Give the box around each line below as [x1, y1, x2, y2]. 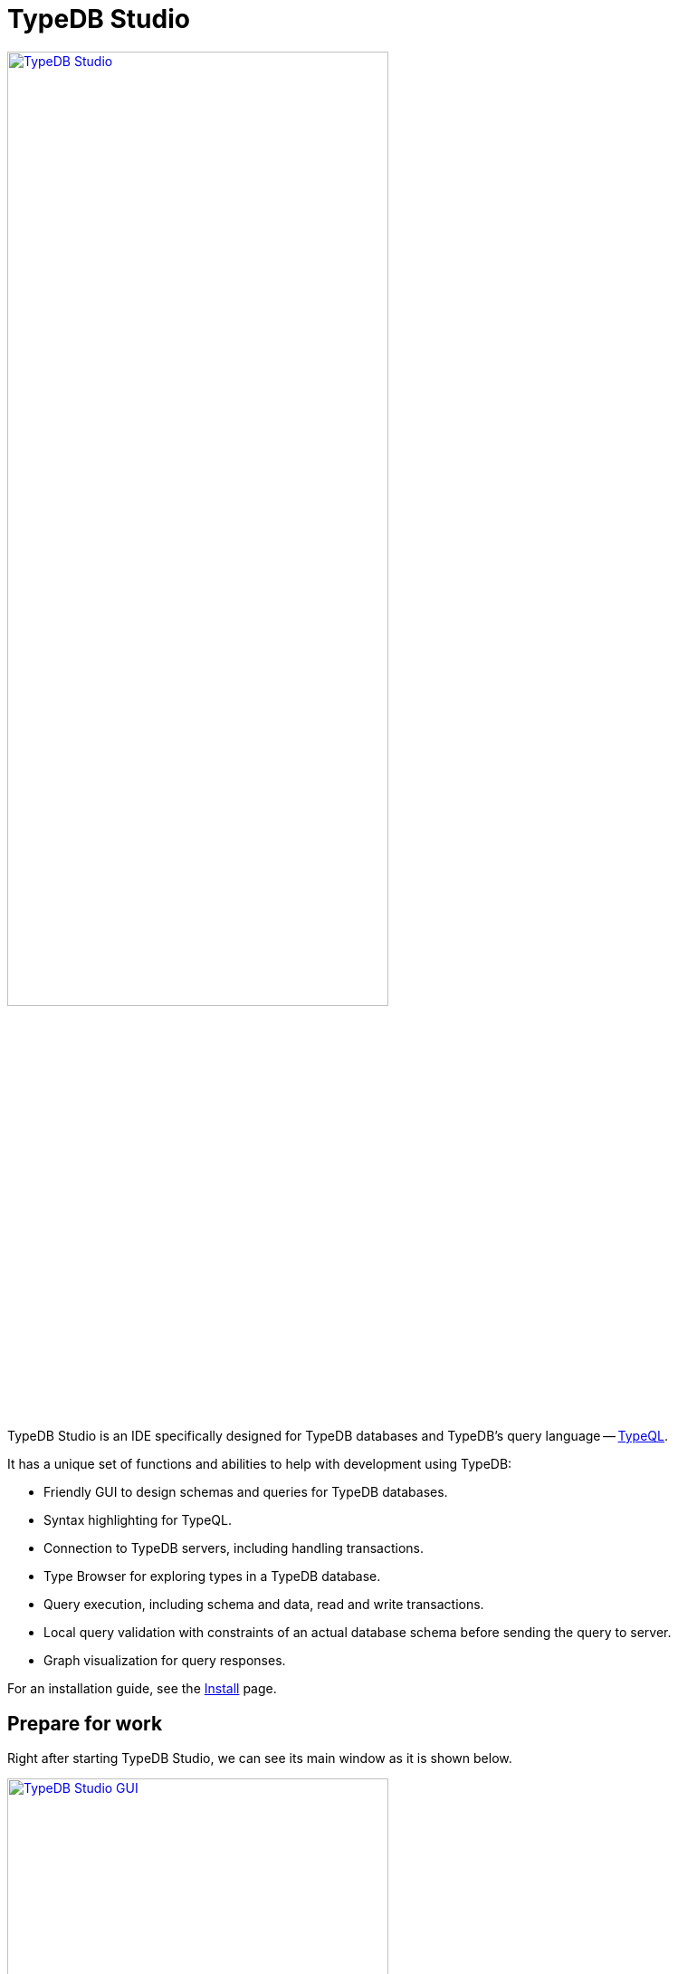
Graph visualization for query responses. [43, 1653, 286, 1669]
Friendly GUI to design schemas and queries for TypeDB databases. [43, 1484, 448, 1500]
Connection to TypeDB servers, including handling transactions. [43, 1540, 425, 1557]
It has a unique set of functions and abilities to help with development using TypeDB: [7, 1456, 512, 1472]
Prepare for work [7, 1711, 163, 1735]
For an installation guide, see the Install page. [7, 1681, 277, 1697]
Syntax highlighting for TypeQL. [43, 1512, 232, 1528]
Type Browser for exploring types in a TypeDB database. [43, 1568, 381, 1585]
